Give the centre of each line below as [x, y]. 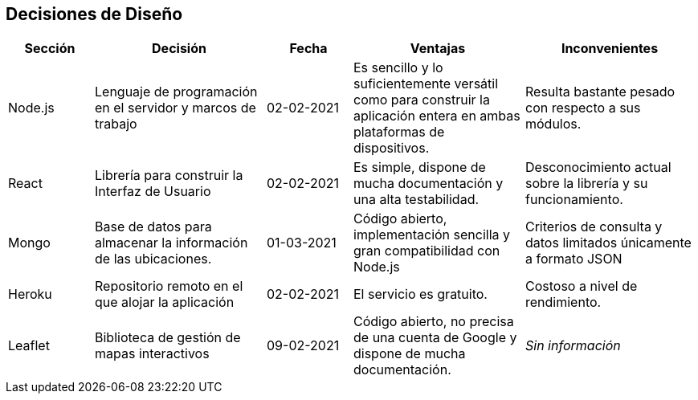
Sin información [573, 346]
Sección [50, 49]
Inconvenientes [610, 49]
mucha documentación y [429, 184]
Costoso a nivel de [582, 286]
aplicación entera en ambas [437, 116]
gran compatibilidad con [427, 251]
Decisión [179, 49]
